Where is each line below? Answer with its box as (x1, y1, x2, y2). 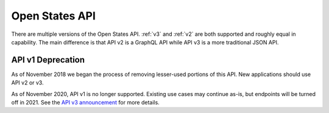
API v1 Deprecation (11, 55, 85, 65)
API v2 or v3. (11, 79, 44, 86)
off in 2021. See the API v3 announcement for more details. (11, 99, 160, 106)
